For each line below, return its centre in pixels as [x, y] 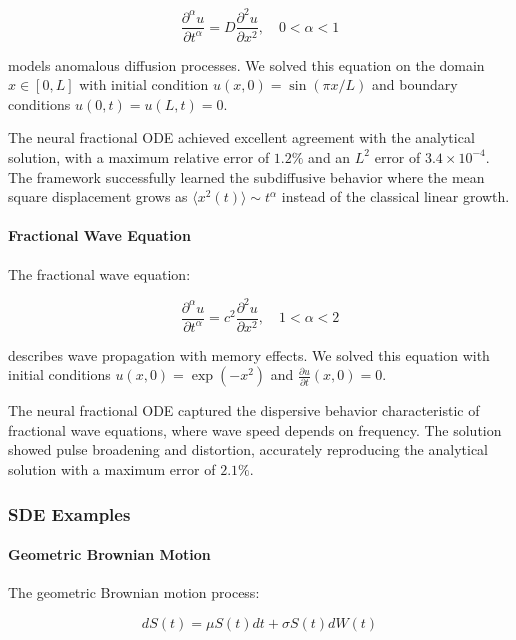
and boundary [415, 84]
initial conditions [59, 374]
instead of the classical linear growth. [395, 196]
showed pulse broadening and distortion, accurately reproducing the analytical [248, 449]
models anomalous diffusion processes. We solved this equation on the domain [246, 64]
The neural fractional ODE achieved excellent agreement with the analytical [241, 137]
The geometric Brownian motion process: [134, 592]
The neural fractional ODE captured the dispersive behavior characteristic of [244, 410]
